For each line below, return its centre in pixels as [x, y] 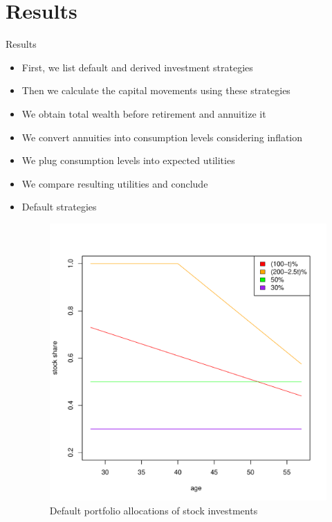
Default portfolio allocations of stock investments [154, 510]
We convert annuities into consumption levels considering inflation [162, 137]
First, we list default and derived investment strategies [137, 67]
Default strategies [59, 207]
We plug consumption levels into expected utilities [128, 160]
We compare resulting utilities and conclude [115, 183]
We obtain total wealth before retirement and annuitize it [144, 113]
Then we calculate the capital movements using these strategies [156, 90]
